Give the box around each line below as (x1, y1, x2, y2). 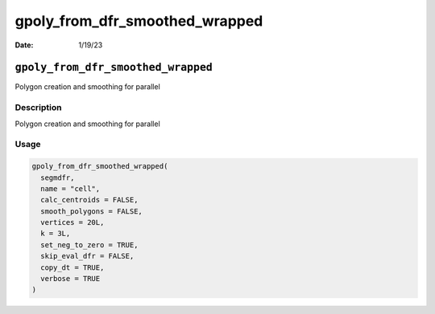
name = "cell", (40, 184, 101, 193)
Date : (14, 40, 34, 50)
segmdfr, (40, 173, 75, 182)
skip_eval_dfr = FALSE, (40, 251, 135, 261)
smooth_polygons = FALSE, (40, 206, 143, 216)
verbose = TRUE (40, 274, 101, 283)
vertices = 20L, (40, 218, 105, 227)
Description (14, 102, 62, 113)
